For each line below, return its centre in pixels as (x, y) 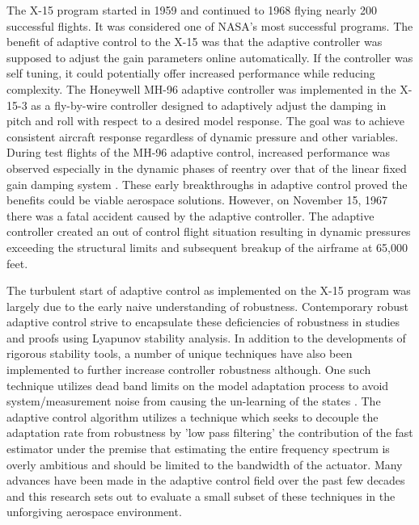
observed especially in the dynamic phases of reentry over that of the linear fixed (207, 168)
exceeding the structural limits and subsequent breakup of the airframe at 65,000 (207, 247)
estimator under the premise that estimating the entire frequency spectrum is (198, 449)
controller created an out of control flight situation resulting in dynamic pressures (209, 231)
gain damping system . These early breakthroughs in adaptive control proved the (207, 184)
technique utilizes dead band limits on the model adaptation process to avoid (198, 385)
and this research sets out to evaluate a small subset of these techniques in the (201, 496)
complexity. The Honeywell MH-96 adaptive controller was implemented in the (201, 88)
